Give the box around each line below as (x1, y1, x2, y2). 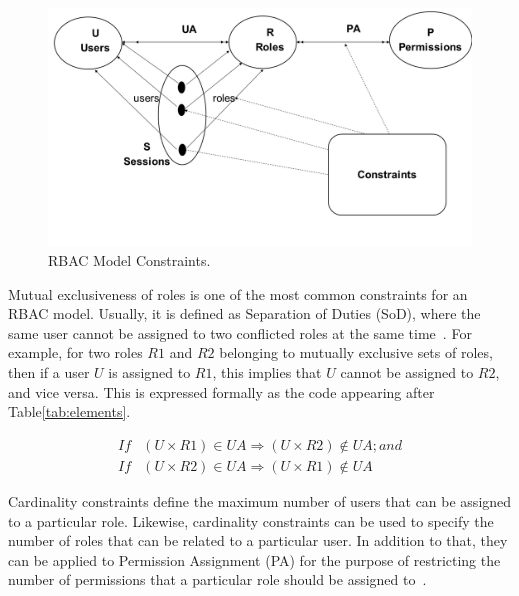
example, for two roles (8, 342, 143, 363)
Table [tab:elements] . (8, 401, 131, 422)
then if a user (8, 362, 90, 383)
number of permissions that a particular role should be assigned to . (8, 569, 427, 590)
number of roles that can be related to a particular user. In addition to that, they (8, 530, 508, 551)
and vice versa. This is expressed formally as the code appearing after (8, 381, 435, 402)
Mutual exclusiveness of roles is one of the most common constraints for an (8, 283, 468, 304)
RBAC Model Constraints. (48, 250, 211, 271)
